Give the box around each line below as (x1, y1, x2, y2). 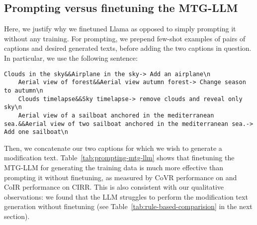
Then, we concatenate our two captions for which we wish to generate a (4, 142, 222, 153)
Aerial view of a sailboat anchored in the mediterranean (18, 112, 214, 119)
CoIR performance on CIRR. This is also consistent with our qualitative (4, 182, 224, 192)
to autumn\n (4, 87, 43, 94)
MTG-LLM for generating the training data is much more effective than (4, 162, 223, 173)
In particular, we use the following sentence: (4, 52, 138, 63)
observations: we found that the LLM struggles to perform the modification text (4, 191, 248, 202)
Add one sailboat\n (4, 128, 68, 136)
